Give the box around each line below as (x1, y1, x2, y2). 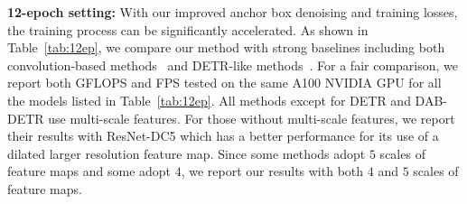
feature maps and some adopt (7, 162, 172, 181)
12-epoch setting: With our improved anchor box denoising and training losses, (7, 3, 458, 21)
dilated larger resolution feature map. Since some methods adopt (7, 144, 366, 162)
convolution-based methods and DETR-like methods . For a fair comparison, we (7, 55, 459, 74)
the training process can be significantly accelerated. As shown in (7, 20, 369, 39)
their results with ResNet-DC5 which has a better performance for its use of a (7, 126, 439, 145)
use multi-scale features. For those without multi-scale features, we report (48, 108, 455, 127)
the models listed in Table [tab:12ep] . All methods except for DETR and (7, 90, 411, 109)
